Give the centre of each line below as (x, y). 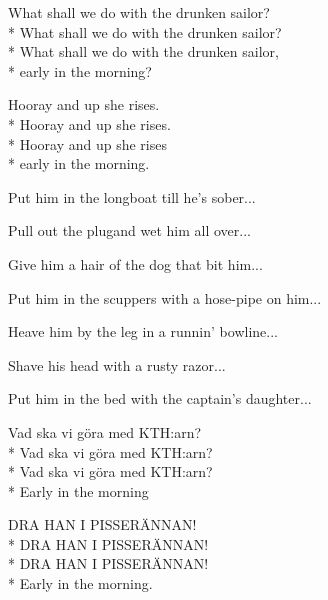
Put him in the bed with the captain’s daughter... (160, 398)
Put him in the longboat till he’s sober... (132, 196)
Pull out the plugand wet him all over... (129, 230)
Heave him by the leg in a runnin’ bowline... (143, 331)
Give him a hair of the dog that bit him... (135, 263)
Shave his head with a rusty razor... (117, 364)
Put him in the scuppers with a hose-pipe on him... (165, 297)
